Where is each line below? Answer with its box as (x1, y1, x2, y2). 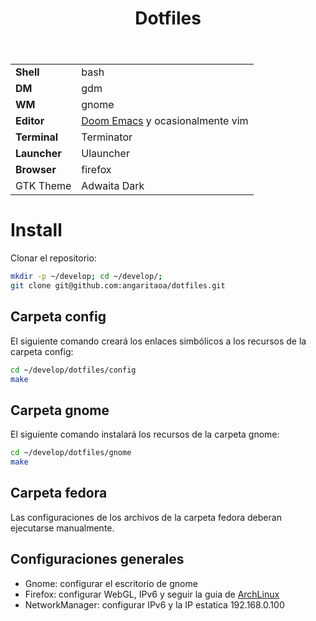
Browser (15, 163, 57, 177)
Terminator (81, 130, 133, 144)
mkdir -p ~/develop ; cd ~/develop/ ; (10, 272, 163, 282)
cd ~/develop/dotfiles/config (10, 365, 137, 375)
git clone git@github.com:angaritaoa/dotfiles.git (10, 281, 226, 291)
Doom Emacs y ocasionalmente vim (81, 114, 249, 128)
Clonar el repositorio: (10, 252, 97, 264)
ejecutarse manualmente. (10, 522, 115, 534)
